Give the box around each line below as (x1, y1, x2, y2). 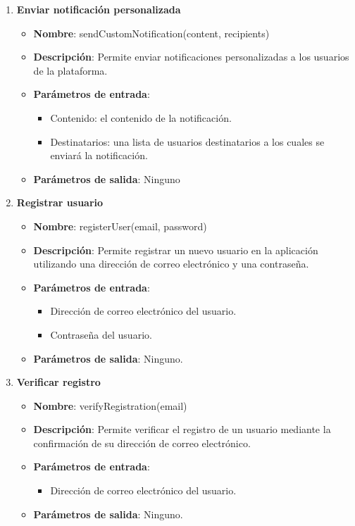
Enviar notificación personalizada (16, 2, 181, 16)
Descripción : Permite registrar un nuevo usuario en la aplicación (33, 242, 318, 257)
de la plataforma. (33, 63, 108, 77)
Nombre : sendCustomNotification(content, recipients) (33, 25, 270, 40)
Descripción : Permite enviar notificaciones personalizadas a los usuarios (33, 49, 349, 64)
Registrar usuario (16, 195, 104, 210)
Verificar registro (16, 375, 101, 389)
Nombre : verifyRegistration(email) (33, 398, 187, 413)
